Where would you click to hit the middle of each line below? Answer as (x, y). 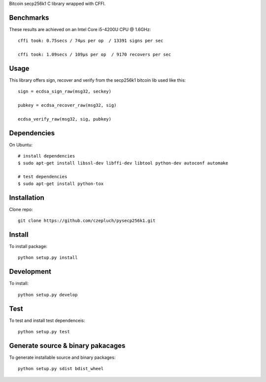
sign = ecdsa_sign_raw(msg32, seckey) (65, 92)
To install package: (28, 246)
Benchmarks (29, 17)
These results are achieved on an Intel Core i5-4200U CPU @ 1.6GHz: (80, 29)
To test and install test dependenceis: (47, 320)
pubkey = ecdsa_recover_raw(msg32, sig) (67, 105)
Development (30, 271)
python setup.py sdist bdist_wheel (61, 369)
